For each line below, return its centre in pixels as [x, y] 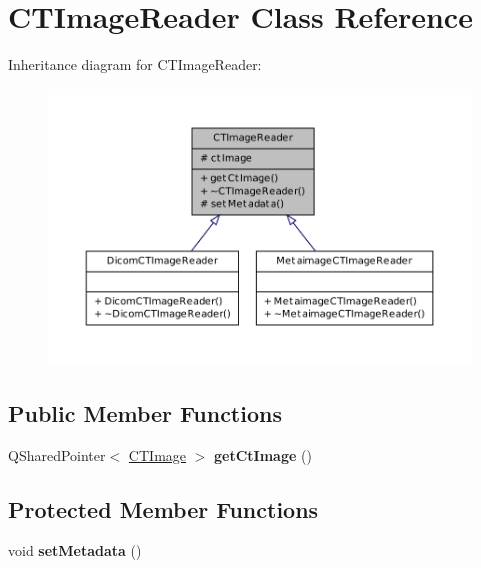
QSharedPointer [57, 454]
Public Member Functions [145, 412]
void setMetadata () [75, 550]
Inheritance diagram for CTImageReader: [135, 64]
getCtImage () [263, 454]
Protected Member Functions [163, 508]
